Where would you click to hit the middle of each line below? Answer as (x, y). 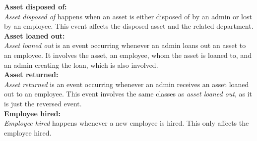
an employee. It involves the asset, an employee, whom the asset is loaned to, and (128, 55)
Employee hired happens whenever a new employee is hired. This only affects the (127, 123)
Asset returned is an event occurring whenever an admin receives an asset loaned (127, 84)
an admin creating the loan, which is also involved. (81, 65)
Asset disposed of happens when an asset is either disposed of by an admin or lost (128, 16)
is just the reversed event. (43, 103)
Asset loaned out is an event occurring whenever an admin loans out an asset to (125, 45)
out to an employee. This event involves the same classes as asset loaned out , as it (128, 94)
